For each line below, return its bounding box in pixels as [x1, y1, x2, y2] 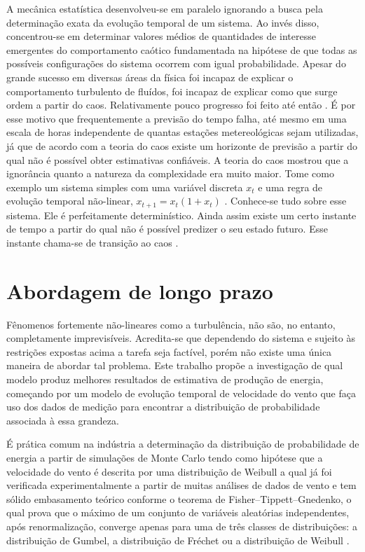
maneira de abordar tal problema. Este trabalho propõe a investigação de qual [6, 358, 343, 373]
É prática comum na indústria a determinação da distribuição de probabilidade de [6, 436, 359, 451]
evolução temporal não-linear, [6, 193, 133, 208]
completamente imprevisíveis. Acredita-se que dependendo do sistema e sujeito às [6, 331, 355, 345]
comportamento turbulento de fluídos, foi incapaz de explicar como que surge [6, 83, 338, 98]
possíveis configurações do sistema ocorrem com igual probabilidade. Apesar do [6, 56, 346, 71]
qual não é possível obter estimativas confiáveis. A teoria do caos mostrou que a [6, 152, 349, 167]
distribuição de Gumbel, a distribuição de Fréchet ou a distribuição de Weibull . [6, 532, 350, 547]
